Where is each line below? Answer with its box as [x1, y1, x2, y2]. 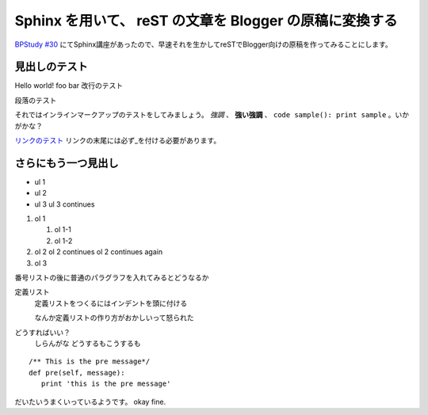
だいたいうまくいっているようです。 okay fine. [14, 397, 166, 406]
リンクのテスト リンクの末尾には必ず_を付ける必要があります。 [14, 135, 221, 146]
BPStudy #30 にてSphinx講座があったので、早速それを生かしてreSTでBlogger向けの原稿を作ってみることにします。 [14, 40, 392, 49]
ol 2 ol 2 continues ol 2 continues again [34, 247, 162, 257]
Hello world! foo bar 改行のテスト [14, 81, 123, 90]
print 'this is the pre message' [40, 379, 171, 388]
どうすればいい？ [14, 327, 71, 337]
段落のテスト [14, 95, 57, 105]
